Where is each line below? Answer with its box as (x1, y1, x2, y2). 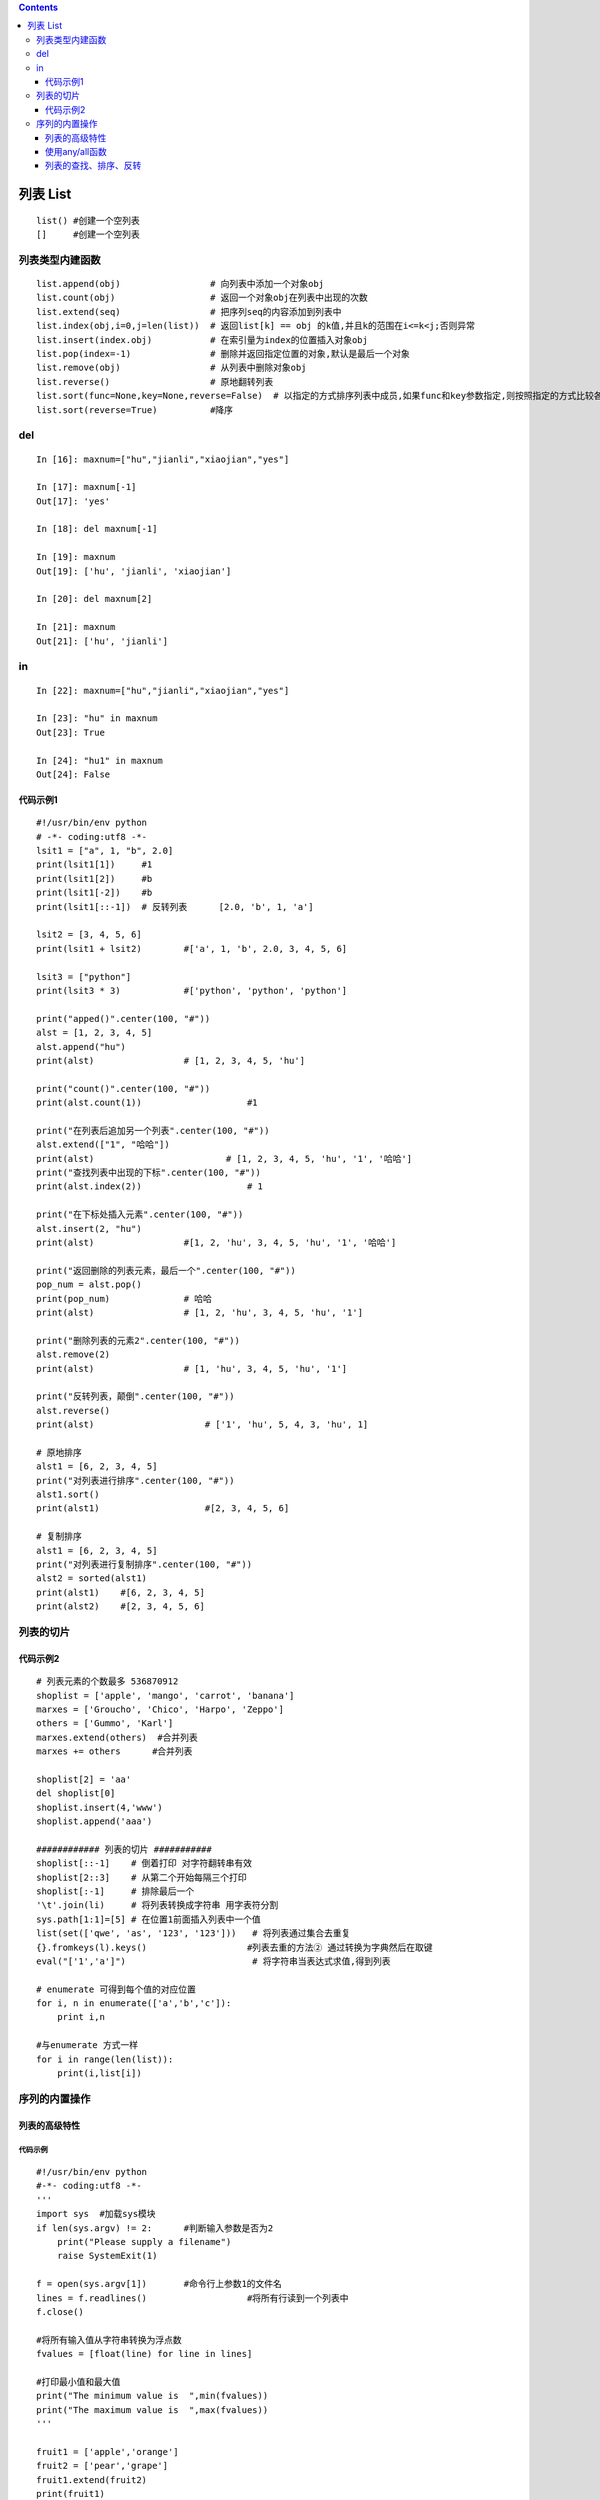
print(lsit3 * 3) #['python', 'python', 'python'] (36, 985, 348, 996)
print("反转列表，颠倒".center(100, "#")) (36, 1391, 235, 1402)
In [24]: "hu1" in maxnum (36, 755, 164, 766)
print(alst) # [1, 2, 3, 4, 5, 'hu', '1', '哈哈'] (36, 1153, 413, 1164)
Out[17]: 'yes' (36, 495, 111, 507)
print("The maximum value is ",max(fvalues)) (36, 2404, 269, 2415)
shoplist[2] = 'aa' (36, 1773, 132, 1785)
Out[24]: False (36, 768, 111, 780)
